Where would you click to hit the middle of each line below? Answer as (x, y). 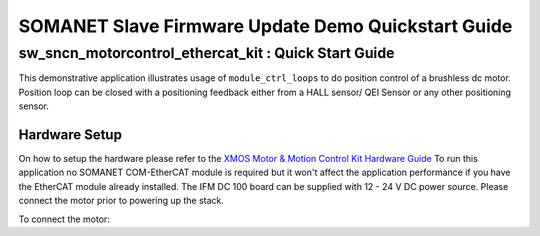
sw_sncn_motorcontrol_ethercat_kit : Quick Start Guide (206, 53)
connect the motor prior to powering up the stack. (121, 201)
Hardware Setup (70, 134)
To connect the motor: (64, 219)
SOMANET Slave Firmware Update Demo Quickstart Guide (265, 26)
